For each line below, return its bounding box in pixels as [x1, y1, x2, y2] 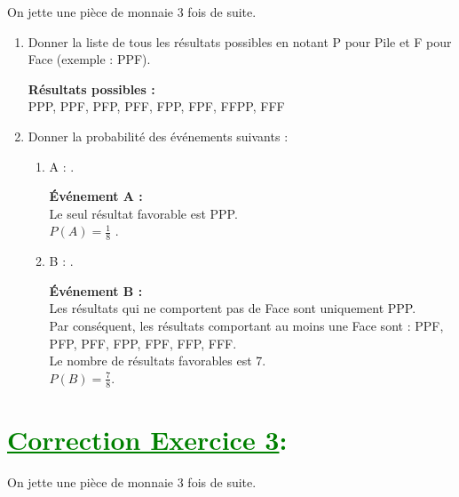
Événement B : [49, 281, 143, 300]
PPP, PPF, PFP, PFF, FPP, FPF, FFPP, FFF [28, 97, 285, 116]
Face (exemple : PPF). [28, 50, 151, 68]
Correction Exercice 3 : [7, 421, 288, 457]
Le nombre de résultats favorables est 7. [49, 351, 266, 370]
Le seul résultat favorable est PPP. [49, 204, 238, 222]
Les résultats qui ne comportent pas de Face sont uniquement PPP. [49, 299, 416, 317]
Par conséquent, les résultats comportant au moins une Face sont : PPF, [49, 316, 444, 334]
